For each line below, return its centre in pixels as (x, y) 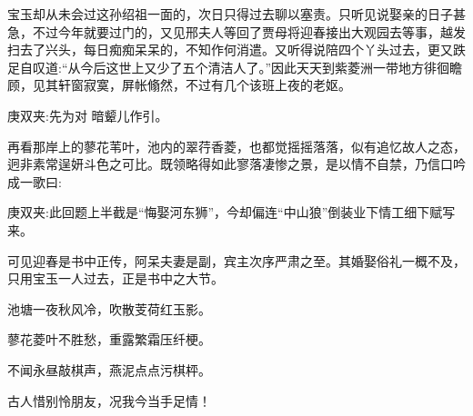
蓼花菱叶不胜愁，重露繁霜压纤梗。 (109, 339)
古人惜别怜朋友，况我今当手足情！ (109, 400)
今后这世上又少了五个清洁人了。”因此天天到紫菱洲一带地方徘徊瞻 (272, 67)
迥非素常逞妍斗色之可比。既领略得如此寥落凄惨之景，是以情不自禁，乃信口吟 (236, 164)
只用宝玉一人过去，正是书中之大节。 (116, 278)
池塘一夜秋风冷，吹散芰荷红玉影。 (109, 308)
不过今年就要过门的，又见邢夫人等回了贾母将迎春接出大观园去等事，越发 (249, 31)
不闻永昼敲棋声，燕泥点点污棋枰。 (109, 369)
